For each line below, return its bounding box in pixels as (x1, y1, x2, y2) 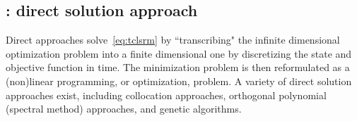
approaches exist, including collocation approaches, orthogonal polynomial (6, 87, 327, 102)
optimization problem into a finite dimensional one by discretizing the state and (6, 46, 352, 60)
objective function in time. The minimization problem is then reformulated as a (6, 60, 350, 75)
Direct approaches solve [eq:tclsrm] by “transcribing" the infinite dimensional (6, 32, 340, 47)
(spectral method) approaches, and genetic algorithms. (6, 101, 242, 116)
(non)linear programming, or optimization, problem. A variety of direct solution (6, 73, 352, 88)
